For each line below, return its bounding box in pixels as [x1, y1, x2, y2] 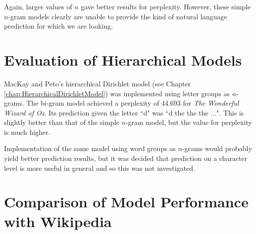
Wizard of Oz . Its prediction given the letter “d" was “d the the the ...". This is [4, 107, 244, 117]
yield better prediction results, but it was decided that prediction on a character [4, 153, 248, 163]
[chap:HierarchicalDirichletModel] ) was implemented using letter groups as [4, 88, 230, 98]
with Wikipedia [4, 211, 112, 231]
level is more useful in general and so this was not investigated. [4, 162, 195, 173]
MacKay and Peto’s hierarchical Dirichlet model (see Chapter [4, 78, 191, 88]
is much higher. [4, 126, 51, 137]
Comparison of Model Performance [4, 192, 249, 212]
